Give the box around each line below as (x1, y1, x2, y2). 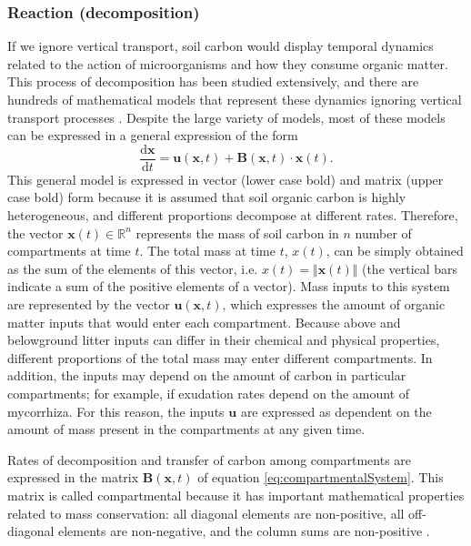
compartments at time (7, 241, 131, 260)
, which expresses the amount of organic (222, 295, 446, 313)
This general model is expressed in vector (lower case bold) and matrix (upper (7, 169, 444, 188)
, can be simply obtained (326, 241, 464, 260)
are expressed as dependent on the (240, 401, 432, 420)
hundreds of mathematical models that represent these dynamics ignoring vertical (7, 90, 462, 108)
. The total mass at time (139, 241, 276, 260)
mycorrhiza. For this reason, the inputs (7, 401, 225, 420)
